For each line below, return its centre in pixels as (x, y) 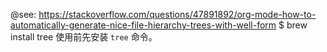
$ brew (293, 25)
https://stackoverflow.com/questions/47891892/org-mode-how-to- (177, 14)
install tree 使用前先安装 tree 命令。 (84, 37)
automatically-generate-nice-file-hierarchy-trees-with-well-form (143, 25)
